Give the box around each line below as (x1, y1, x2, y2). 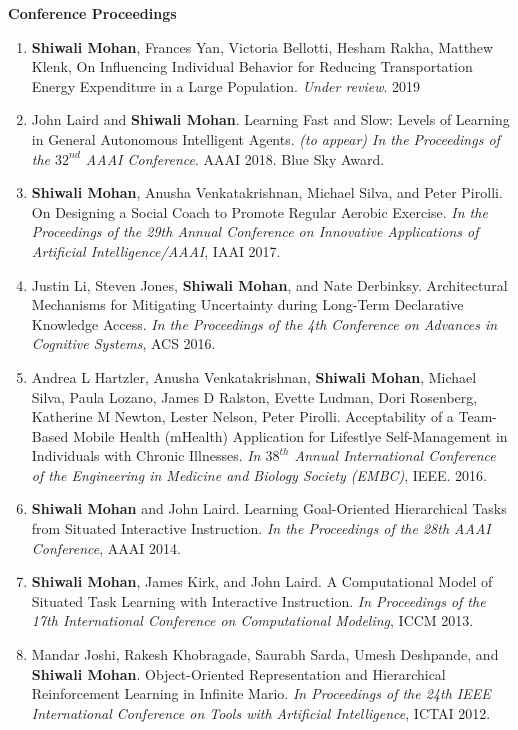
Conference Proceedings (8, 3, 177, 23)
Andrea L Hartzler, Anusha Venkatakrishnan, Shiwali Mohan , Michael (31, 366, 477, 387)
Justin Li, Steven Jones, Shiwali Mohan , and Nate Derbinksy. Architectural (31, 274, 508, 295)
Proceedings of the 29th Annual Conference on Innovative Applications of (31, 221, 479, 242)
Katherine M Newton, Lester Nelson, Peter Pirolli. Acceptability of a (31, 406, 454, 427)
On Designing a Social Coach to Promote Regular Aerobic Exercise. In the (31, 201, 488, 222)
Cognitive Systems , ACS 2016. (31, 333, 216, 354)
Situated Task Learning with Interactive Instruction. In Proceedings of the (31, 590, 486, 611)
